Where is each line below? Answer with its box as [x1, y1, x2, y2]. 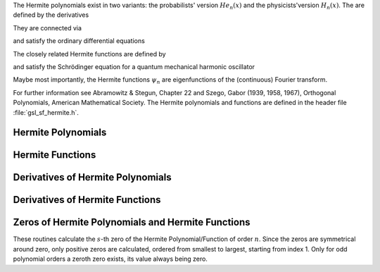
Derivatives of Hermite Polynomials [13, 171, 172, 183]
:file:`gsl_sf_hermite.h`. [13, 108, 79, 116]
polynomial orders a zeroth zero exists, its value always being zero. [13, 254, 208, 264]
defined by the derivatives [13, 11, 89, 19]
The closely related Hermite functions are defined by [13, 49, 166, 58]
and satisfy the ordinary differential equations [13, 37, 146, 45]
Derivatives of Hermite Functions [13, 194, 161, 206]
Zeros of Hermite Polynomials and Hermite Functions [13, 216, 251, 228]
